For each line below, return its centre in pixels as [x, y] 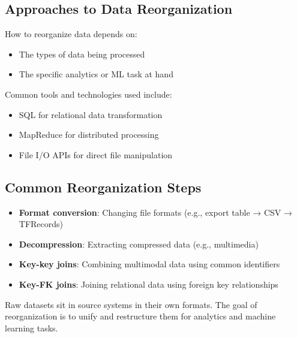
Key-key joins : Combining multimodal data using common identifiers [149, 264]
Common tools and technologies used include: [88, 94]
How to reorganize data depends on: [71, 34]
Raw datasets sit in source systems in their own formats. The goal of [131, 304]
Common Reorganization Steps [103, 187]
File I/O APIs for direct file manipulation [96, 154]
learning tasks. [31, 328]
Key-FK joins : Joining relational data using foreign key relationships [148, 284]
